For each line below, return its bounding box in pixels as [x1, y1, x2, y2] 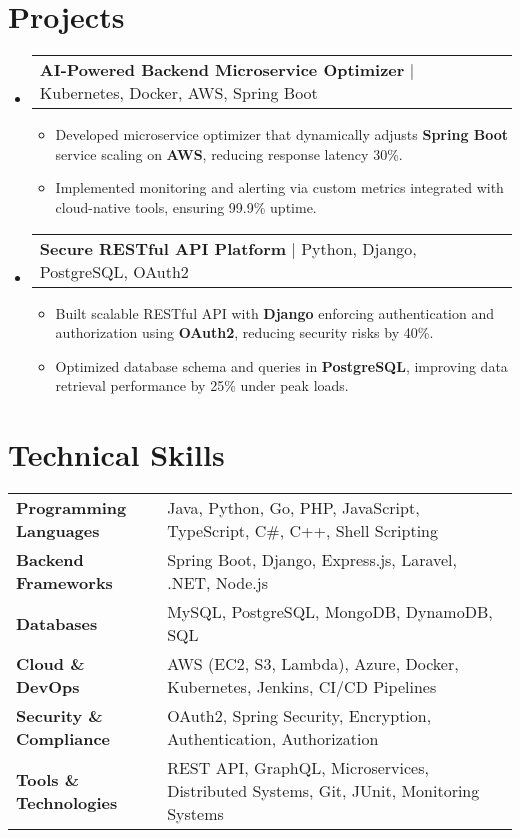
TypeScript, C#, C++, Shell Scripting [167, 519, 438, 542]
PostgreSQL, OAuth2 [39, 259, 189, 283]
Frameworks [16, 571, 113, 594]
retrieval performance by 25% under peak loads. [55, 375, 349, 396]
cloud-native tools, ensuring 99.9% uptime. [55, 196, 317, 217]
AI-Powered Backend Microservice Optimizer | [39, 58, 415, 82]
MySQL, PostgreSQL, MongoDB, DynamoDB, [167, 600, 493, 623]
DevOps [16, 675, 80, 698]
